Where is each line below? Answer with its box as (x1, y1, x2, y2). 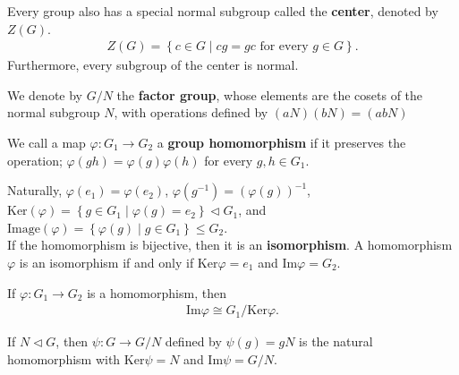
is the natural (299, 332, 373, 351)
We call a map (7, 133, 86, 151)
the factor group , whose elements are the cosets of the (116, 85, 423, 104)
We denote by (7, 85, 82, 104)
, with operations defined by (114, 103, 268, 122)
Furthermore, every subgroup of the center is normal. (7, 55, 299, 74)
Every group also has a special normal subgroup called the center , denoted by (7, 2, 438, 20)
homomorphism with (7, 349, 121, 368)
